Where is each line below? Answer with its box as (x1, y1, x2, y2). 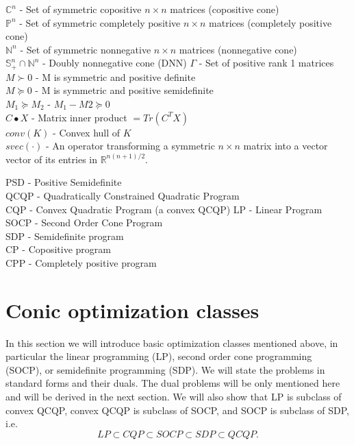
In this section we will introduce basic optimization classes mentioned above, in (5, 335, 338, 350)
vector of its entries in (5, 152, 97, 166)
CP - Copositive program (5, 242, 111, 256)
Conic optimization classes (5, 296, 260, 324)
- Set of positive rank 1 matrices (199, 56, 334, 70)
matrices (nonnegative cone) (179, 42, 297, 56)
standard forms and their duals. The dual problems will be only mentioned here (5, 376, 340, 390)
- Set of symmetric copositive (19, 2, 142, 16)
